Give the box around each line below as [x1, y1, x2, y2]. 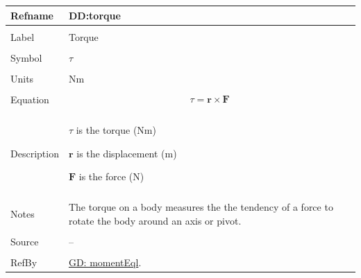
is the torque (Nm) [76, 122, 156, 137]
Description [10, 146, 59, 160]
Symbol [10, 50, 42, 64]
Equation [10, 92, 49, 106]
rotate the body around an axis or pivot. [68, 213, 242, 227]
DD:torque [68, 8, 121, 22]
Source [10, 234, 39, 248]
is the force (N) [78, 169, 144, 184]
